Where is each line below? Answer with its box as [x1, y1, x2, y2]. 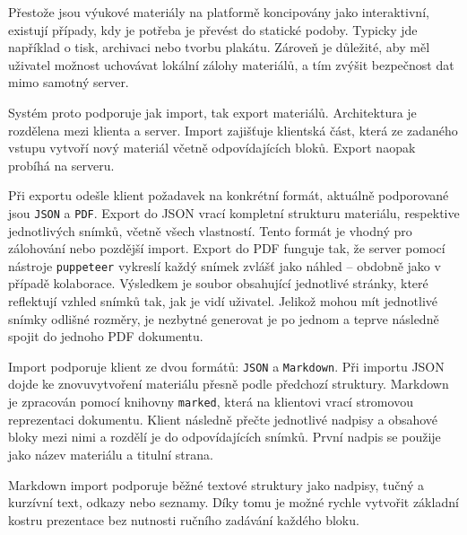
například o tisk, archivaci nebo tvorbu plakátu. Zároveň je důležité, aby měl [8, 38, 430, 57]
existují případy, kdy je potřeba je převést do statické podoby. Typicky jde [8, 20, 418, 39]
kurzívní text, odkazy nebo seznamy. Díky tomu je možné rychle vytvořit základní [8, 493, 459, 512]
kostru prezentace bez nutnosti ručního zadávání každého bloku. [8, 510, 359, 529]
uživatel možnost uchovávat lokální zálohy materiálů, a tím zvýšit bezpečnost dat [8, 55, 454, 74]
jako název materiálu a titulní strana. [8, 444, 213, 463]
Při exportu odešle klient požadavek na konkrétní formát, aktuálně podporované [8, 186, 449, 205]
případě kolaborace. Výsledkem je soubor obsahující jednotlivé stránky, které [8, 274, 428, 293]
